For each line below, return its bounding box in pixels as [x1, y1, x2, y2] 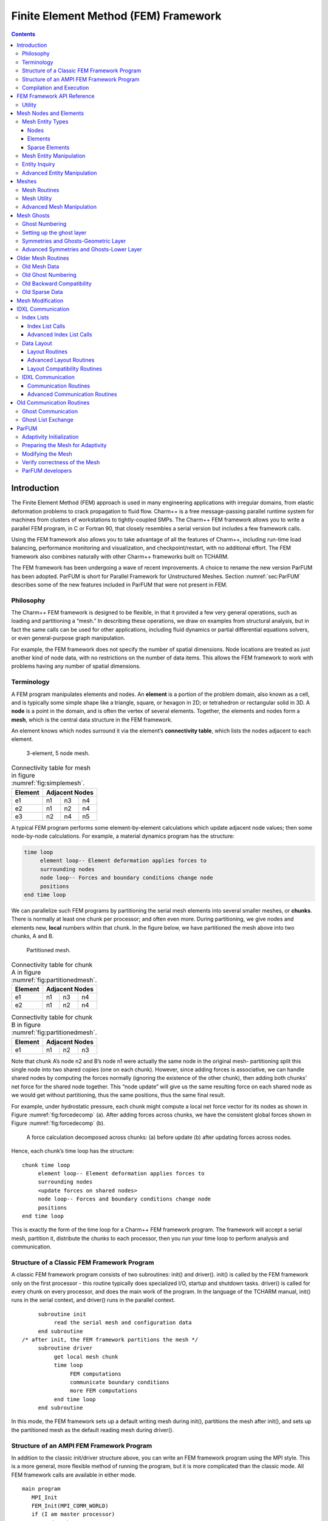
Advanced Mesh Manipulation [22, 203, 97, 211]
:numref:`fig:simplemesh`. [11, 779, 85, 787]
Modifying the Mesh [22, 450, 72, 458]
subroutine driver [38, 1345, 93, 1352]
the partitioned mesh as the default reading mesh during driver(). [11, 1426, 174, 1433]
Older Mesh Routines [16, 254, 69, 262]
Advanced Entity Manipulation [22, 169, 97, 176]
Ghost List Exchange [22, 416, 74, 423]
